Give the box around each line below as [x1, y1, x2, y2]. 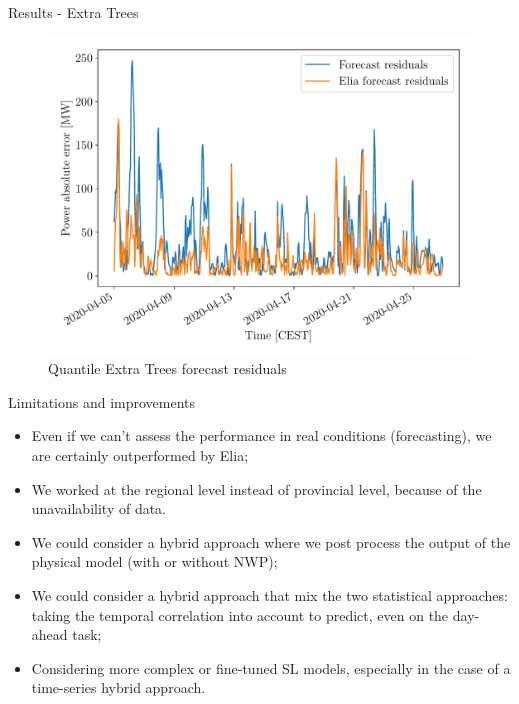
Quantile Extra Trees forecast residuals [48, 358, 287, 379]
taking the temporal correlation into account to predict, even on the [31, 604, 449, 625]
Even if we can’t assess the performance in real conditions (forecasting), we [31, 425, 492, 446]
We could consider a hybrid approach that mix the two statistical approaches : [31, 584, 508, 605]
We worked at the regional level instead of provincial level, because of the [31, 478, 482, 499]
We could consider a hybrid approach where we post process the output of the [31, 531, 511, 552]
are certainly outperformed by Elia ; [31, 444, 249, 465]
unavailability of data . [31, 498, 167, 519]
